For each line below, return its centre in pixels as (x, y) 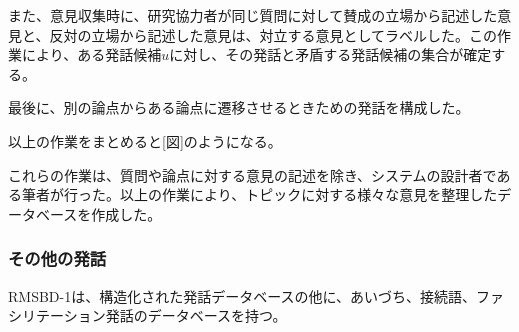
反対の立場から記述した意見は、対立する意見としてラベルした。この (273, 34)
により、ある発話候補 (91, 54)
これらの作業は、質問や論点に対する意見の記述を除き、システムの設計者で (252, 174)
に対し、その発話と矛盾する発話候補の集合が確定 (330, 54)
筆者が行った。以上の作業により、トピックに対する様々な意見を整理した (259, 194)
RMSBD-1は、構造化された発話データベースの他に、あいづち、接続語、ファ (256, 295)
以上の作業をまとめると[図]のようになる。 (145, 140)
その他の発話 (57, 258)
